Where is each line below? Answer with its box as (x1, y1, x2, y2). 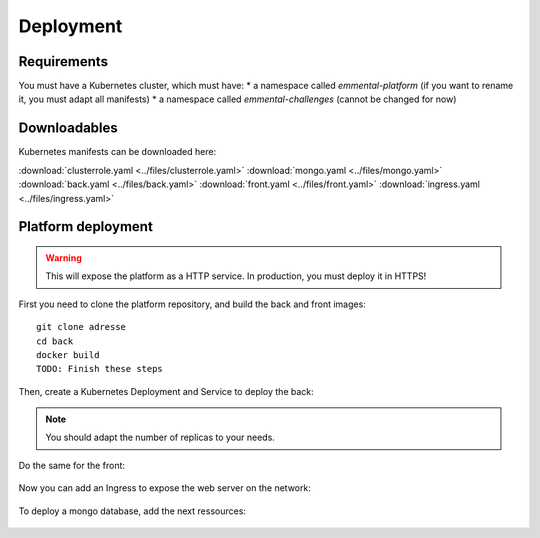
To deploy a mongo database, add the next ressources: (18, 505, 247, 517)
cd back (36, 335, 74, 347)
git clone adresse (36, 321, 127, 333)
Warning (45, 251, 82, 264)
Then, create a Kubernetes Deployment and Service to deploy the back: (18, 385, 314, 397)
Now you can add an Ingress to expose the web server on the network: (18, 482, 312, 494)
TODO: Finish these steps (36, 363, 164, 375)
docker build (36, 349, 100, 360)
